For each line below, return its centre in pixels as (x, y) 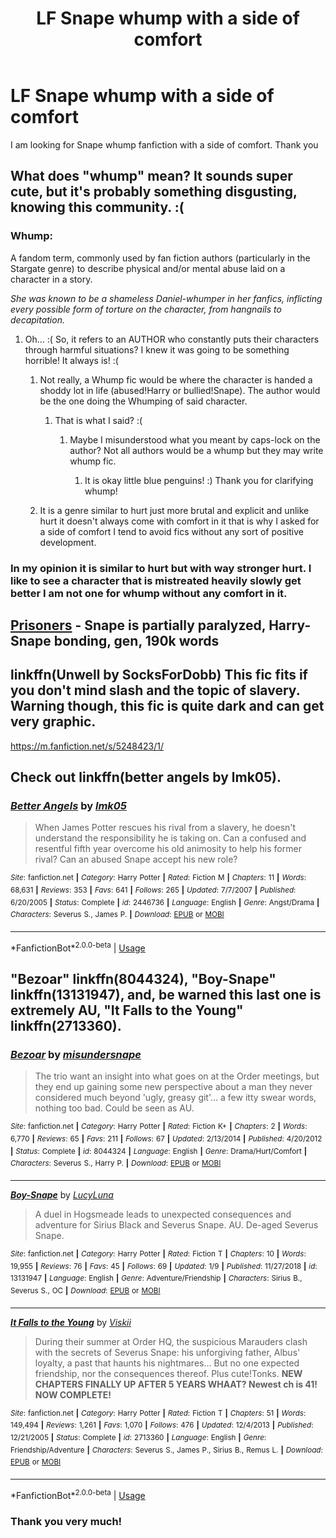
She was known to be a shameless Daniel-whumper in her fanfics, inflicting (166, 298)
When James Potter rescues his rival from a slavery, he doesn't (165, 828)
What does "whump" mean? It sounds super (151, 176)
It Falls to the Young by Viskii (71, 1322)
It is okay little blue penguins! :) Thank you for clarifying (199, 480)
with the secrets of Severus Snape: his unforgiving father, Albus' (167, 1352)
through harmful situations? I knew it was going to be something (157, 349)
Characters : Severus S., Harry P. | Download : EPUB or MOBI (116, 1163)
